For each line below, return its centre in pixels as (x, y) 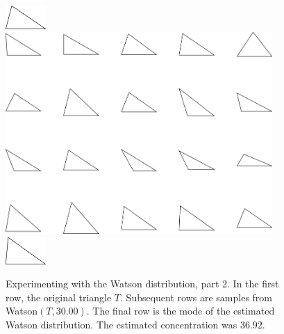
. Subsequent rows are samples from (197, 297)
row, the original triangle (59, 297)
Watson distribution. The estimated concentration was (122, 324)
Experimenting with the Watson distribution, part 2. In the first (142, 284)
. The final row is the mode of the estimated (181, 311)
